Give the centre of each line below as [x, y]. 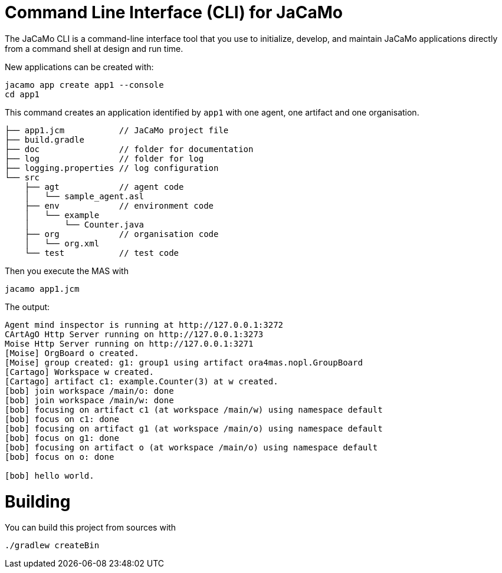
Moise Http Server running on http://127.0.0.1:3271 [129, 343]
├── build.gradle [45, 139]
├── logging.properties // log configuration [112, 168]
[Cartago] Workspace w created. [79, 372]
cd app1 [22, 94]
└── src [22, 177]
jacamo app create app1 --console [84, 85]
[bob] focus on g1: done [62, 438]
